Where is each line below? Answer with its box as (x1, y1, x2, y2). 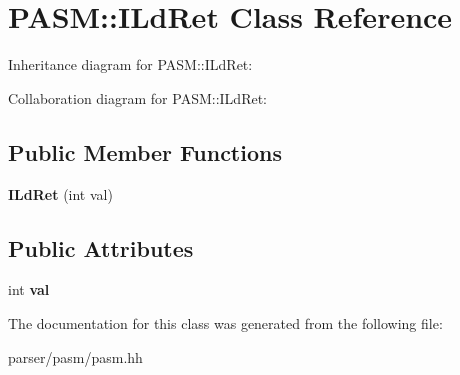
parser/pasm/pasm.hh (8, 346, 143, 367)
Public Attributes (8, 232, 194, 263)
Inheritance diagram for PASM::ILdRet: (8, 54, 253, 75)
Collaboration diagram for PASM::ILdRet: (8, 87, 267, 108)
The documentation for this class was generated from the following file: (8, 312, 443, 333)
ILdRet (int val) (8, 183, 113, 204)
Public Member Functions (8, 136, 282, 167)
